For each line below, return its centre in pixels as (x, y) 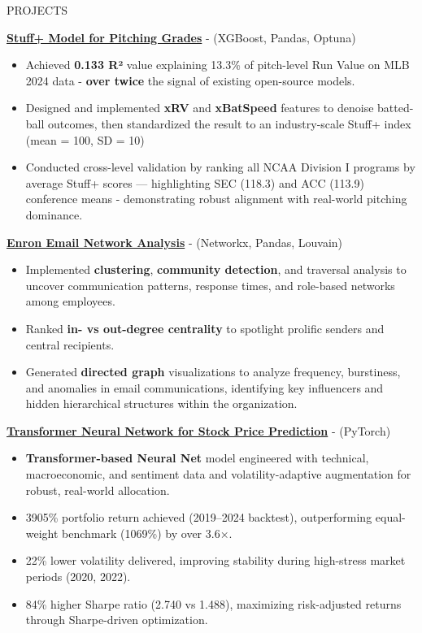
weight (42, 533)
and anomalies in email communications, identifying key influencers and (204, 387)
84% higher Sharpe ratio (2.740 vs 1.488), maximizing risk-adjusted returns (213, 603)
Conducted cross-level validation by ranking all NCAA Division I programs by (220, 167)
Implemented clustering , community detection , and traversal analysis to (216, 269)
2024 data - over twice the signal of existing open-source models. (190, 80)
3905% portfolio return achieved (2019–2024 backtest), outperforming (199, 517)
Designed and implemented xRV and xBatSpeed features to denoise (200, 108)
